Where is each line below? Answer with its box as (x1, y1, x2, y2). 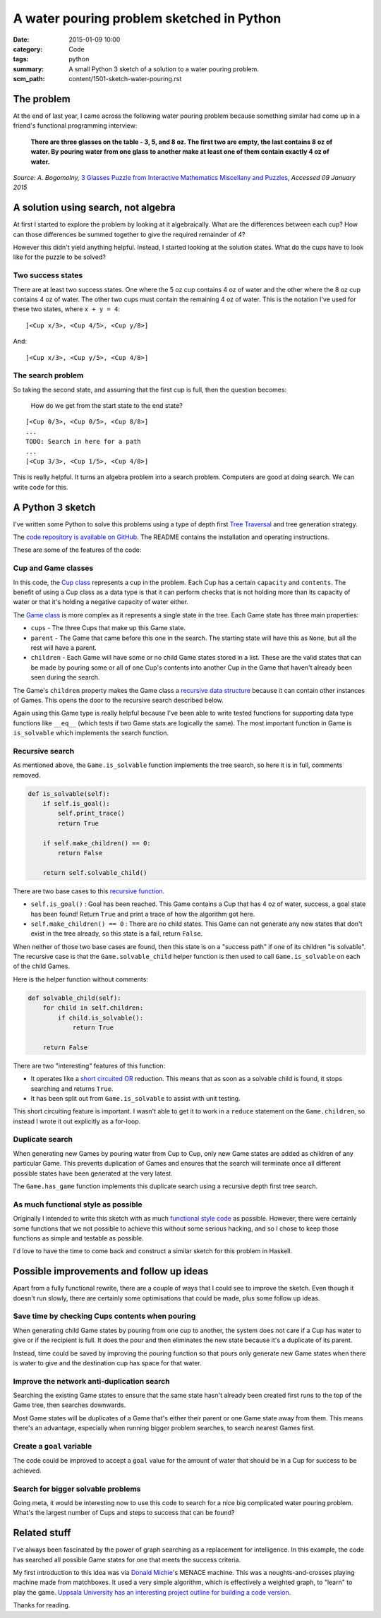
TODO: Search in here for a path (25, 437, 141, 446)
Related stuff (13, 1527, 71, 1539)
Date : (13, 35, 30, 44)
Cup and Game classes (13, 563, 94, 573)
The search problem (13, 370, 84, 380)
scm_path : (13, 75, 45, 83)
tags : (13, 55, 29, 64)
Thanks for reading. (13, 1601, 71, 1610)
